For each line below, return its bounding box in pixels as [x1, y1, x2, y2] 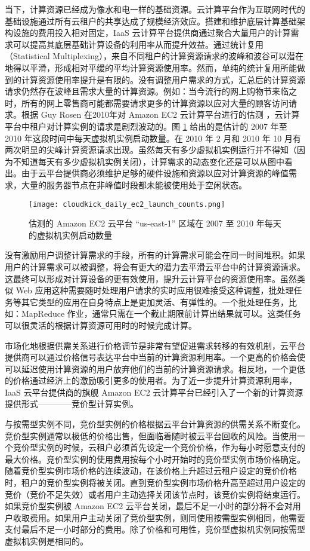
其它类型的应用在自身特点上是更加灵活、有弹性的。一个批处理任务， [21, 295, 289, 308]
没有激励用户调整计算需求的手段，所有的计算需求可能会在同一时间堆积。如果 [5, 249, 305, 261]
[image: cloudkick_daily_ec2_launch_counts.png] [29, 200, 225, 209]
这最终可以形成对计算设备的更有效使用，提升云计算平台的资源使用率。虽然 [5, 272, 297, 284]
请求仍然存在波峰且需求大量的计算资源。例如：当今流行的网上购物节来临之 [5, 85, 297, 97]
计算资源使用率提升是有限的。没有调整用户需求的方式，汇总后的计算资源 [21, 73, 305, 85]
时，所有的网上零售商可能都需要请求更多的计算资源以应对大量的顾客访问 [5, 96, 289, 109]
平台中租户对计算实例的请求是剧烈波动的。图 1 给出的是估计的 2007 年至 [5, 120, 287, 132]
